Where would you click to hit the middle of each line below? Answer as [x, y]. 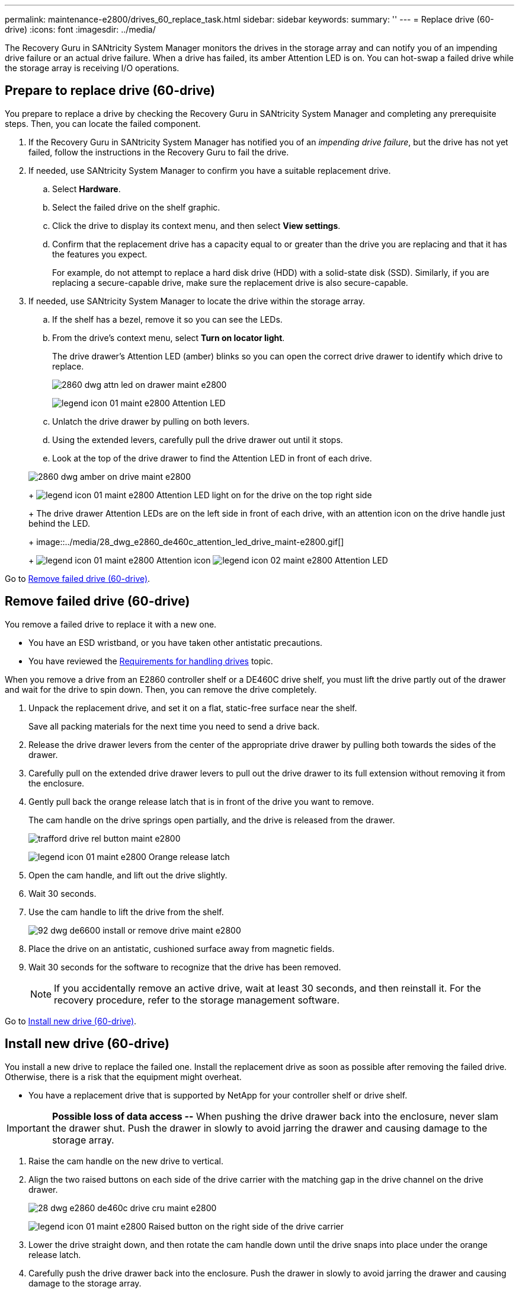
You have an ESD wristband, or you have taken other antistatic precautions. [176, 642]
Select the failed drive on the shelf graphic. [136, 207]
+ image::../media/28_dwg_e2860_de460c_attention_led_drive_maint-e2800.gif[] [186, 542]
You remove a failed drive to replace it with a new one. [111, 624]
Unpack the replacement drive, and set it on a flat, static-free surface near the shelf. [193, 708]
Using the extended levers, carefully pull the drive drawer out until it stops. [198, 440]
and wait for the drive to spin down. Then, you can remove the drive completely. [161, 689]
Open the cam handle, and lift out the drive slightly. [128, 875]
